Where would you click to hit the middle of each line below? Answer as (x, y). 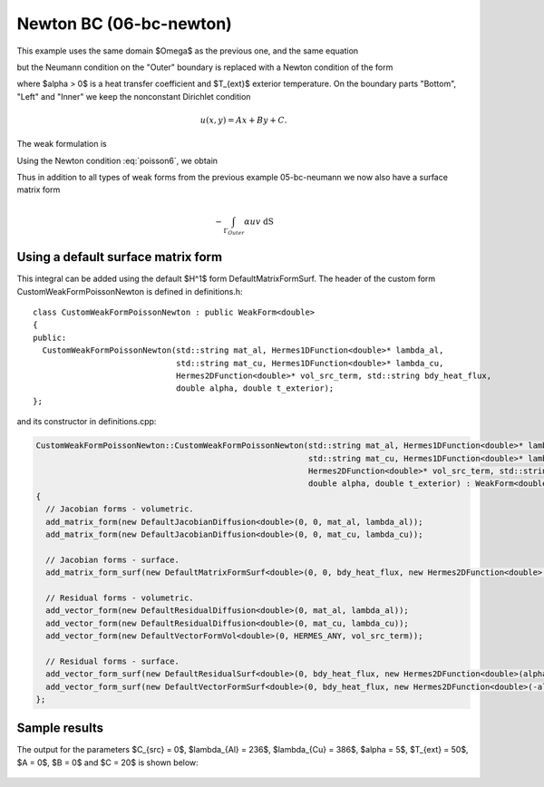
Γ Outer (234, 232)
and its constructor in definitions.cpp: (87, 422)
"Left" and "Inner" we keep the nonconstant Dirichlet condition (134, 96)
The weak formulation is (62, 144)
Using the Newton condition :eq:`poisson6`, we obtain (117, 160)
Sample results (60, 729)
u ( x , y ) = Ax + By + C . (243, 120)
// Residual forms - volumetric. (120, 598)
